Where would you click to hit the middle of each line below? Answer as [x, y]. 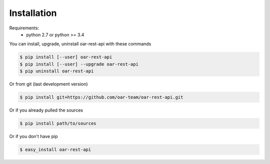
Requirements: [24, 28]
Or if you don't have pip [33, 137]
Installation [33, 13]
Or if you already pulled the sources [46, 110]
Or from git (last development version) [48, 84]
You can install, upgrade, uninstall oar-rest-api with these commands [80, 44]
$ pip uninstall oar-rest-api [57, 71]
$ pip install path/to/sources [58, 124]
